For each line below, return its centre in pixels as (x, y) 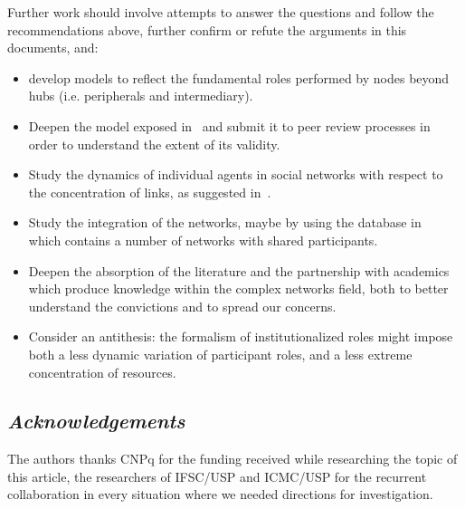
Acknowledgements (96, 421)
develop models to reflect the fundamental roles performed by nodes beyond (239, 77)
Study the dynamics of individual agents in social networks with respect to (236, 174)
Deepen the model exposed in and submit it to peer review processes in (229, 125)
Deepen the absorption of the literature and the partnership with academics (239, 270)
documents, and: (53, 48)
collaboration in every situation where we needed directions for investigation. (220, 494)
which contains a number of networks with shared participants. (203, 240)
